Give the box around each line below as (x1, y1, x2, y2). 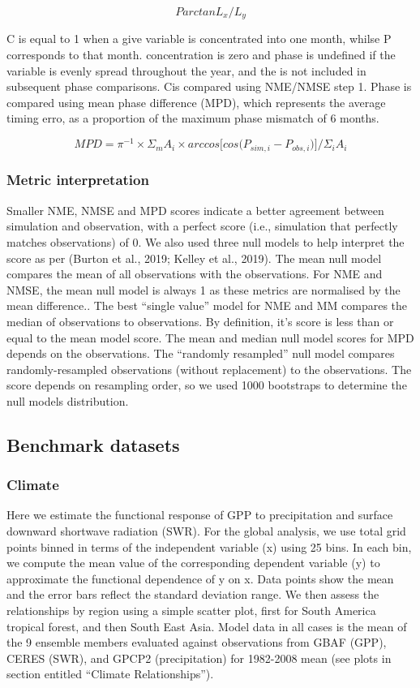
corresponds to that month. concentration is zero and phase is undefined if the (6, 46, 396, 63)
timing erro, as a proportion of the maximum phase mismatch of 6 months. (6, 110, 379, 127)
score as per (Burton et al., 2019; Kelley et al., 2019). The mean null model (6, 249, 382, 266)
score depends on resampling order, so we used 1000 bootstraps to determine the (6, 376, 407, 393)
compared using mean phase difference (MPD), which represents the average (6, 93, 386, 110)
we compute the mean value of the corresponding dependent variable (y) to (6, 554, 380, 571)
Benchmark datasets (6, 432, 180, 457)
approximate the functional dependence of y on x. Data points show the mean (6, 570, 394, 587)
